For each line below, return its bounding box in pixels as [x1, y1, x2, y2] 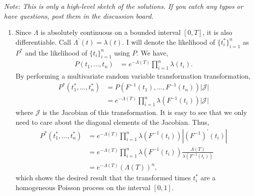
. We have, [137, 47, 169, 57]
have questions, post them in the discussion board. [4, 10, 154, 21]
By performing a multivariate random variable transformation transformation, [15, 71, 251, 81]
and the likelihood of [25, 47, 87, 57]
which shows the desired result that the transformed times [15, 172, 191, 183]
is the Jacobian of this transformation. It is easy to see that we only [42, 107, 247, 117]
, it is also [202, 27, 232, 37]
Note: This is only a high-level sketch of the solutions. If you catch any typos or [4, 1, 243, 11]
